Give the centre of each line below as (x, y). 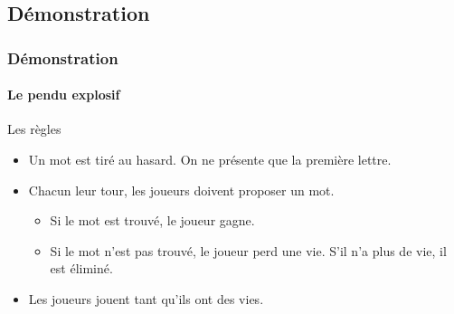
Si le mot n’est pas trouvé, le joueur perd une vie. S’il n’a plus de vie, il (248, 250)
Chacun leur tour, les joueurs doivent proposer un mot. (181, 190)
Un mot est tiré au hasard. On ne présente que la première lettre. (210, 160)
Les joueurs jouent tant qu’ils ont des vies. (146, 298)
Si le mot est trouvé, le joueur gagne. (152, 220)
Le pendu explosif (64, 95)
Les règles (34, 129)
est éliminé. (81, 268)
